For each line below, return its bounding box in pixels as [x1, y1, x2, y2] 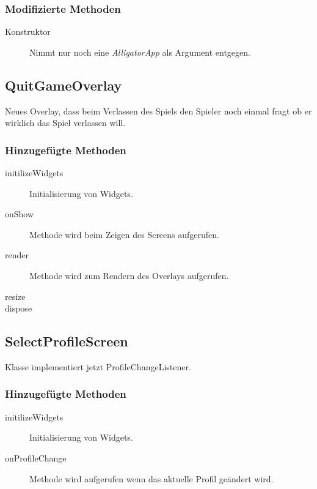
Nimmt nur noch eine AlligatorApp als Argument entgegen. [29, 45, 250, 58]
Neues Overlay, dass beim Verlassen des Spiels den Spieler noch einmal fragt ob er [5, 104, 312, 117]
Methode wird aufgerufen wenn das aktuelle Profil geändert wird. [29, 472, 274, 485]
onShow [5, 207, 34, 220]
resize [5, 289, 26, 302]
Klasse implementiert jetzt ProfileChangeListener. [5, 360, 191, 373]
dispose [5, 302, 32, 315]
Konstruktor [5, 25, 51, 38]
